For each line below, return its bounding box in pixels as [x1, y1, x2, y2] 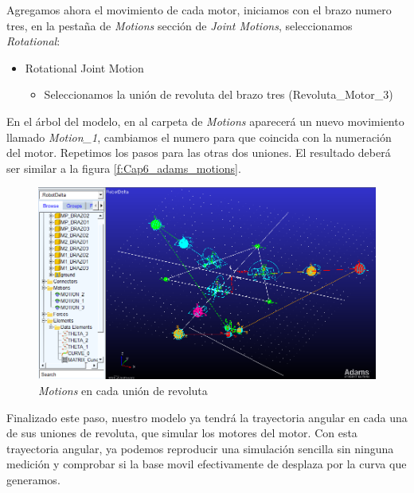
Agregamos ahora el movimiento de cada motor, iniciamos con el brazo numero [6, 2, 392, 18]
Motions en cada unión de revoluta [38, 381, 208, 398]
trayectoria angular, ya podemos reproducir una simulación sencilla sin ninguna [6, 440, 394, 456]
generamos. [6, 471, 61, 487]
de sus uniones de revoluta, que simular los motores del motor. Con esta [6, 425, 357, 441]
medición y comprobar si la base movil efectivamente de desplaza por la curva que [6, 456, 407, 472]
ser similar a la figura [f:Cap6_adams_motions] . [6, 159, 241, 176]
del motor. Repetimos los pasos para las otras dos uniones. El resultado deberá [6, 144, 391, 161]
